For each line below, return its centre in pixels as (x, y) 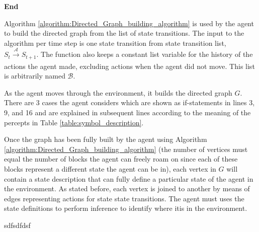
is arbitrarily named (35, 76)
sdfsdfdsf (17, 225)
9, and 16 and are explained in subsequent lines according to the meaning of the (127, 112)
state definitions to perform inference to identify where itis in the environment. (126, 208)
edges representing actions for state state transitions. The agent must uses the (124, 198)
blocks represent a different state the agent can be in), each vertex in (110, 168)
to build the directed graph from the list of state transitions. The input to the (124, 33)
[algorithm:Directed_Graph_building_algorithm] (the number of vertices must (126, 149)
